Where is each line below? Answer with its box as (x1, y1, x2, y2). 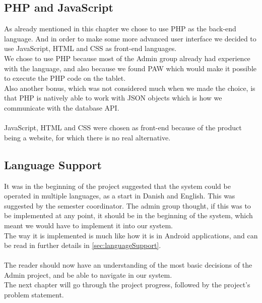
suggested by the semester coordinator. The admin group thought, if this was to (4, 200, 251, 211)
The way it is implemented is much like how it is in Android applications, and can (4, 230, 258, 240)
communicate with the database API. (4, 102, 119, 113)
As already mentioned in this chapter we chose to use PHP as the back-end (4, 23, 236, 34)
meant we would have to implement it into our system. (4, 220, 173, 230)
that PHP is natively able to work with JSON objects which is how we (4, 92, 222, 103)
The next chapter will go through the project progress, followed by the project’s (4, 279, 250, 290)
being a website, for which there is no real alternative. (4, 132, 171, 142)
